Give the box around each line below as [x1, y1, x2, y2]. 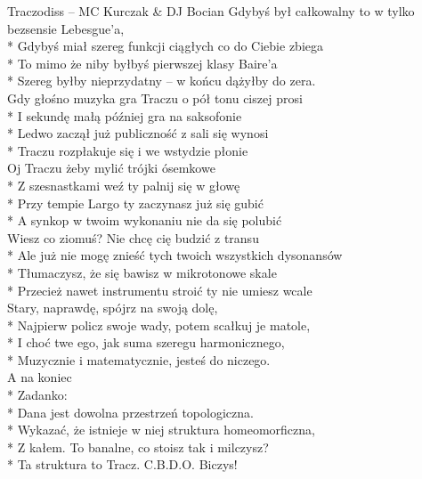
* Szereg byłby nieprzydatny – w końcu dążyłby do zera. [7, 71, 316, 90]
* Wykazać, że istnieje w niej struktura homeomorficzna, [7, 420, 315, 439]
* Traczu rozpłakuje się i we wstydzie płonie [7, 141, 248, 159]
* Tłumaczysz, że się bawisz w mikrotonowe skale [7, 263, 277, 281]
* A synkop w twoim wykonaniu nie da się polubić [7, 211, 282, 230]
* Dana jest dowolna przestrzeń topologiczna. [7, 402, 254, 421]
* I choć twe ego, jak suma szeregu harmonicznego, [7, 333, 285, 352]
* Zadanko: [7, 386, 68, 404]
